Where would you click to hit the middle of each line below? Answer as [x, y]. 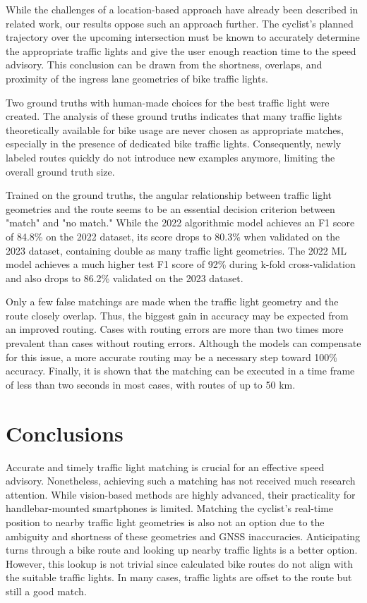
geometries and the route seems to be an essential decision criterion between [170, 208]
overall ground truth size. [60, 171]
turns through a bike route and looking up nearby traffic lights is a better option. [182, 550]
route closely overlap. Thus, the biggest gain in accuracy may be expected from [177, 315]
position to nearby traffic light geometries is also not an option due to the [165, 522]
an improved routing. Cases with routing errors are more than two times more [175, 329]
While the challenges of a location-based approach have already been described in [182, 9]
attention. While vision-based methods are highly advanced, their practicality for [181, 494]
